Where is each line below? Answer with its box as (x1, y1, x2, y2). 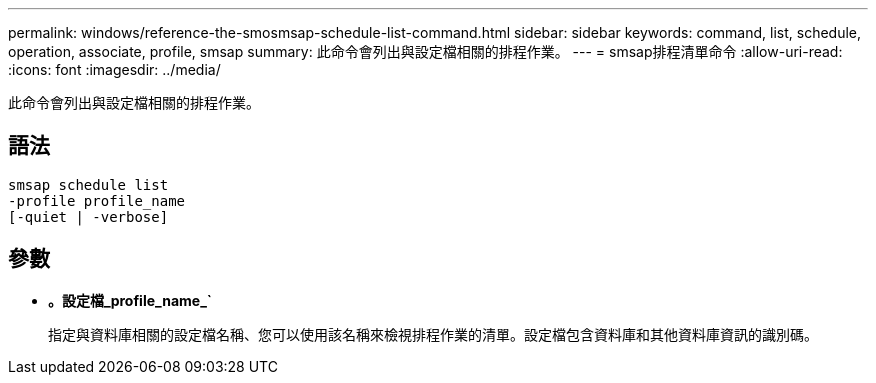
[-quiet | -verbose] (8, 208, 169, 225)
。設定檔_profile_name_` (48, 291, 212, 309)
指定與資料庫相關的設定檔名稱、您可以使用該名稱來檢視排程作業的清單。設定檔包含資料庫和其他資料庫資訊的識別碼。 (48, 325, 818, 343)
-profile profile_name (8, 192, 186, 209)
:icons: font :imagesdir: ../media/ (8, 61, 221, 78)
